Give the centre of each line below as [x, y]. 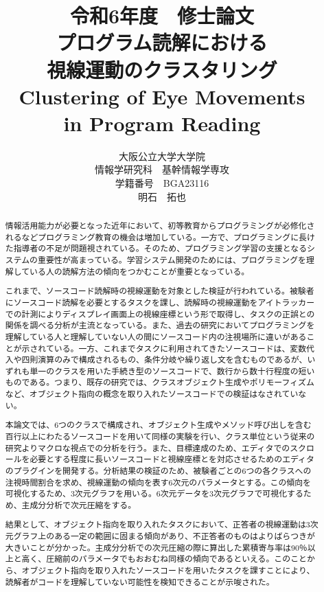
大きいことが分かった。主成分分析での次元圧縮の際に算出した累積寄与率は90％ [156, 547]
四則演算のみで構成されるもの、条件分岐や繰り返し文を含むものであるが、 [164, 360]
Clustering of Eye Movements [162, 96]
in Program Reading [162, 123]
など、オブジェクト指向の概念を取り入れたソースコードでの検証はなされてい [152, 394]
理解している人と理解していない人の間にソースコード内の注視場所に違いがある [156, 336]
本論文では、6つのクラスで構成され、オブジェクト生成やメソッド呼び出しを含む [158, 425]
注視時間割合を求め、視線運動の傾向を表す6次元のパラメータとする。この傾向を [158, 482]
